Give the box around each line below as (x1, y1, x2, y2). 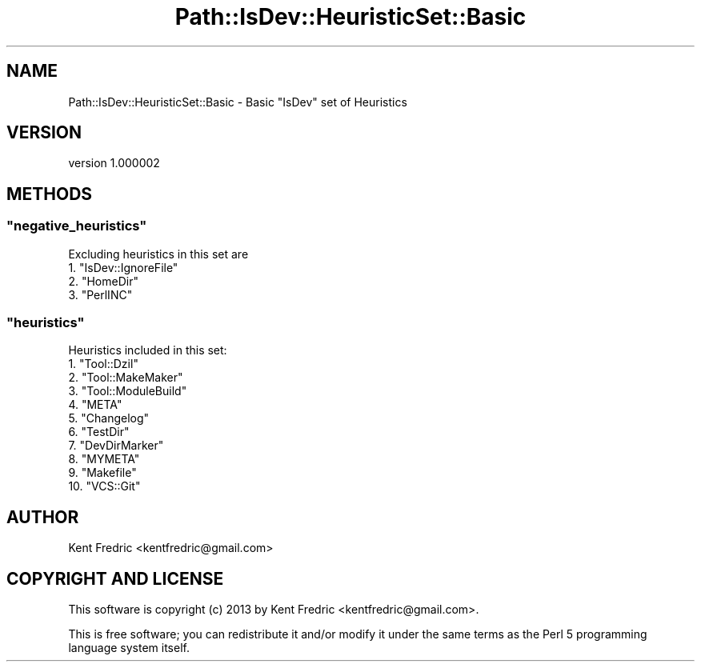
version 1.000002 (68, 156, 160, 170)
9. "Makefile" (68, 466, 137, 480)
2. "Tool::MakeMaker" (68, 370, 183, 385)
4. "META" (68, 398, 122, 412)
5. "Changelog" (68, 411, 150, 426)
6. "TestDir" (68, 425, 130, 439)
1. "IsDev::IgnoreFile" (68, 260, 178, 274)
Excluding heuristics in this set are (68, 246, 249, 261)
